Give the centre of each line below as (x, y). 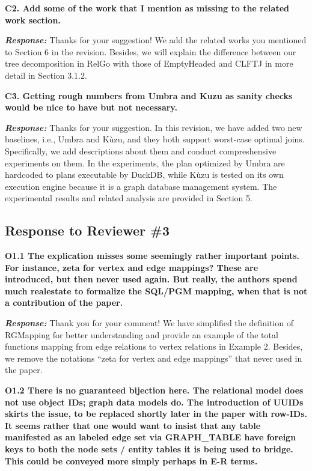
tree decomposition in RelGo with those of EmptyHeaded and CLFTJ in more (149, 63)
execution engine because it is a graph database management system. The (141, 186)
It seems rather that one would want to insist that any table (133, 425)
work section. (33, 20)
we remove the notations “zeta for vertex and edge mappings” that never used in (154, 358)
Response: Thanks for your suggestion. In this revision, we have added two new (154, 127)
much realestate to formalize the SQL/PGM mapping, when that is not (156, 290)
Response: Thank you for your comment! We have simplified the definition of (149, 323)
